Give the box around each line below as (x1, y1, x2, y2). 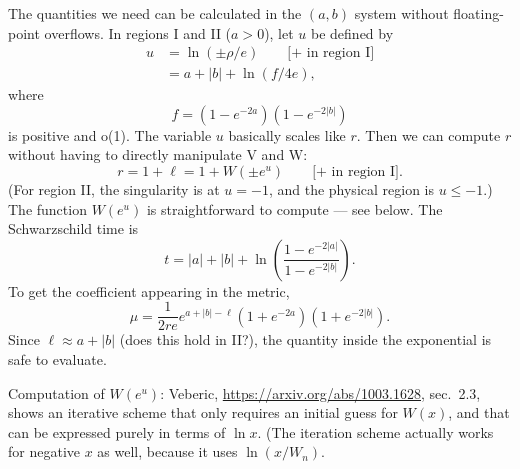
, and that (448, 402, 510, 423)
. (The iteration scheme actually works (257, 421, 494, 442)
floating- (453, 3, 504, 23)
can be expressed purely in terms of (8, 421, 226, 442)
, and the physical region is (268, 179, 434, 200)
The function (8, 198, 87, 219)
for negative (8, 441, 80, 462)
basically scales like (228, 124, 346, 145)
